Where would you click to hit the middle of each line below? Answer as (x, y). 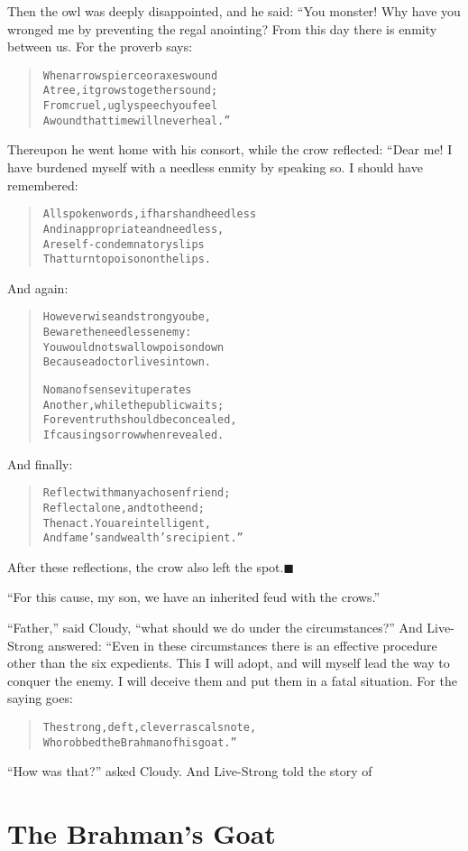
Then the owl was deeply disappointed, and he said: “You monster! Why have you (234, 11)
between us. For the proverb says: (100, 46)
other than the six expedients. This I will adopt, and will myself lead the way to (229, 663)
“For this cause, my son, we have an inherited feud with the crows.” (194, 597)
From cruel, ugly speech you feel (130, 106)
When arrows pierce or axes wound (130, 75)
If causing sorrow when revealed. (133, 435)
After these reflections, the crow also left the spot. (146, 566)
